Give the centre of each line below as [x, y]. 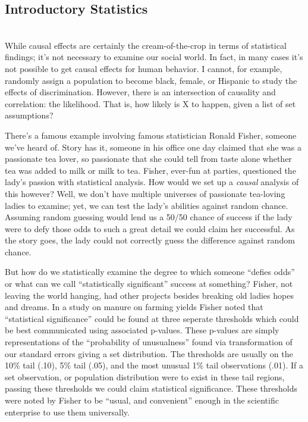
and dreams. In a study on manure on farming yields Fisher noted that [134, 307]
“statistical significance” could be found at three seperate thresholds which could [152, 318]
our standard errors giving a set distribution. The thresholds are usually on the [149, 353]
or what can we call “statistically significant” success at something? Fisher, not [149, 284]
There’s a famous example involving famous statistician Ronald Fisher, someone [151, 135]
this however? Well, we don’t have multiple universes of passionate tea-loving [145, 193]
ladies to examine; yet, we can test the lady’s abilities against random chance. [147, 205]
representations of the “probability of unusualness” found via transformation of [149, 342]
